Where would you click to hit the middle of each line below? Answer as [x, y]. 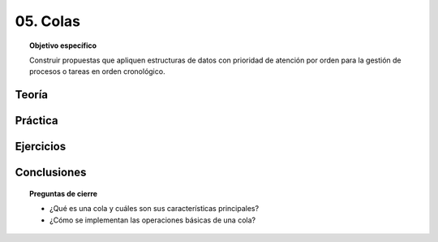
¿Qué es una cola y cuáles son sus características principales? [155, 209]
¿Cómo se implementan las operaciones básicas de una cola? [152, 220]
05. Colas [48, 21]
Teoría [32, 95]
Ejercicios [41, 147]
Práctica [36, 121]
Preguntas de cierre [63, 193]
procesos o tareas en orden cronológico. [97, 71]
